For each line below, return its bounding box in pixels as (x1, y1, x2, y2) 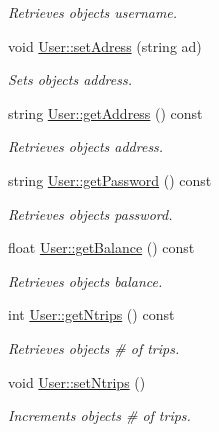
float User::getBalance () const (8, 237, 195, 258)
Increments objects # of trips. (8, 405, 191, 426)
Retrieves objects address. (8, 136, 164, 157)
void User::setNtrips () (8, 371, 146, 392)
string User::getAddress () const (8, 102, 203, 123)
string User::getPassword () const (8, 169, 212, 190)
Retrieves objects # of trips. (8, 337, 180, 358)
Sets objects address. (8, 69, 132, 90)
